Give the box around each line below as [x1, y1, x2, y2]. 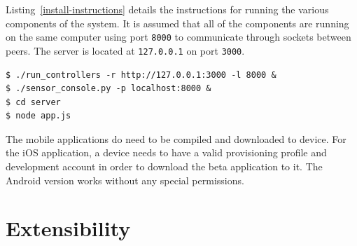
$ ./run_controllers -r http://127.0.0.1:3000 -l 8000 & [6, 69, 276, 80]
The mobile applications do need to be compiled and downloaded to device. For [6, 131, 346, 146]
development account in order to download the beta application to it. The [6, 159, 323, 174]
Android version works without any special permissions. [6, 172, 244, 187]
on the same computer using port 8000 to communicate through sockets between [6, 29, 351, 44]
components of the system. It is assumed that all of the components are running [6, 15, 349, 30]
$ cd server [6, 97, 61, 107]
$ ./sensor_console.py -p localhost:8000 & [6, 83, 211, 94]
